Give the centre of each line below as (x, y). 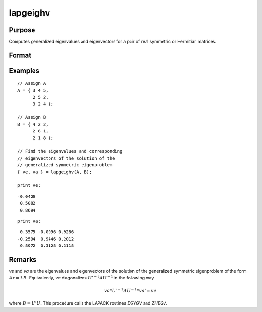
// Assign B (32, 117)
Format (20, 55)
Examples (24, 71)
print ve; (29, 185)
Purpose (22, 30)
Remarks (23, 259)
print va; (29, 221)
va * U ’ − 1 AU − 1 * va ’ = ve (131, 290)
